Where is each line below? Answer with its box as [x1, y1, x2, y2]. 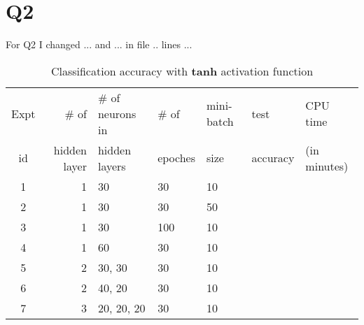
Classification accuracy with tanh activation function [50, 62, 314, 79]
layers [97, 157, 126, 174]
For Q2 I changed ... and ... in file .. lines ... [6, 37, 192, 52]
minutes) [305, 157, 349, 174]
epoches [157, 150, 196, 166]
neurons [97, 105, 136, 122]
